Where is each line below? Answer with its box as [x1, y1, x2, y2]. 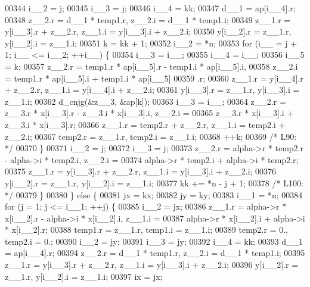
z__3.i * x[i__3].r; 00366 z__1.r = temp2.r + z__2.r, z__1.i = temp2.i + [5, 118, 286, 130]
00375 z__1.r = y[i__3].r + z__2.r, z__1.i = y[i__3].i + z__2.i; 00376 [5, 165, 277, 177]
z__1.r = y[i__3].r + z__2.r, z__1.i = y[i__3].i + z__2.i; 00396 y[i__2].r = [5, 258, 299, 271]
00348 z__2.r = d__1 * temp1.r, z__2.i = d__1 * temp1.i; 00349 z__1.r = [5, 13, 291, 26]
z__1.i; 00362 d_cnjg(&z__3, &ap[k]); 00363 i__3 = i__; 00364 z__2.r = [5, 95, 286, 107]
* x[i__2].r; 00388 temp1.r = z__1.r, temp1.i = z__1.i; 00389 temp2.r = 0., [5, 223, 288, 236]
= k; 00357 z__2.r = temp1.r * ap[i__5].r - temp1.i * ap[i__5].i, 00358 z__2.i [5, 60, 298, 72]
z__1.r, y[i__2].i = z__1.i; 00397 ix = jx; [5, 270, 163, 282]
